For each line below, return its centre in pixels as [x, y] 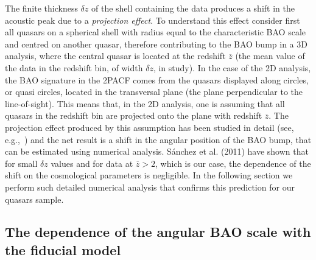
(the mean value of [270, 56]
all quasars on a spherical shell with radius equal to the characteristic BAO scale [156, 32]
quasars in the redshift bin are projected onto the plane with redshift [134, 115]
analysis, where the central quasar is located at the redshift [115, 56]
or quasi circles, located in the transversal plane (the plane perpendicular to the [154, 92]
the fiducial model [63, 249]
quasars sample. [34, 199]
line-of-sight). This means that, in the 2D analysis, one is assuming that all [145, 103]
